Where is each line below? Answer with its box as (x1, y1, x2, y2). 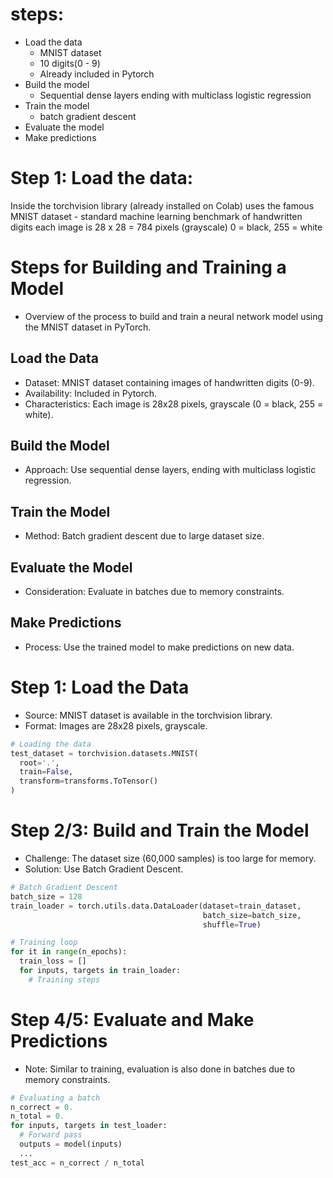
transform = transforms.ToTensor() (19, 776, 159, 787)
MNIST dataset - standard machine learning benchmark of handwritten (10, 210, 303, 222)
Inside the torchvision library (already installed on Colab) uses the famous (10, 199, 315, 212)
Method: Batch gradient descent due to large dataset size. (24, 530, 265, 542)
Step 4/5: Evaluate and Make (10, 1008, 255, 1031)
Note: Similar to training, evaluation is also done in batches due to (24, 1063, 296, 1075)
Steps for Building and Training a (10, 256, 287, 279)
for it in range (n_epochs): (10, 947, 128, 957)
